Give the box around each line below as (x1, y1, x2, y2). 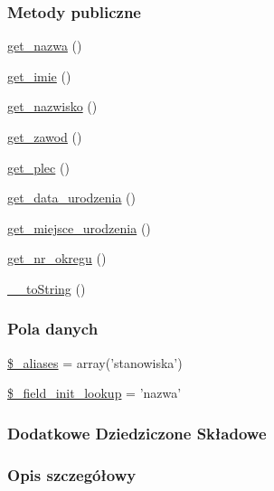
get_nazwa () (7, 36, 82, 55)
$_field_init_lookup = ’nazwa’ (7, 383, 182, 402)
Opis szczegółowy (7, 463, 137, 486)
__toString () (7, 279, 86, 297)
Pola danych (7, 317, 99, 340)
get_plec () (7, 157, 70, 176)
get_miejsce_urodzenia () (7, 218, 151, 237)
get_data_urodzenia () (7, 188, 137, 207)
